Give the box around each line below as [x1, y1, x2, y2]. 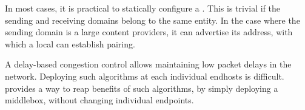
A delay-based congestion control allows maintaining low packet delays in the [5, 58, 292, 70]
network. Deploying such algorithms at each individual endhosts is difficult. [5, 69, 284, 82]
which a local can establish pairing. [5, 37, 135, 50]
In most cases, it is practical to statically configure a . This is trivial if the [5, 2, 281, 14]
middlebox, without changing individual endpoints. [5, 94, 194, 106]
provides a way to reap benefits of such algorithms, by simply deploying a [5, 81, 278, 94]
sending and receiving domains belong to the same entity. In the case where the [5, 13, 300, 26]
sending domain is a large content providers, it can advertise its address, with [5, 26, 293, 38]
